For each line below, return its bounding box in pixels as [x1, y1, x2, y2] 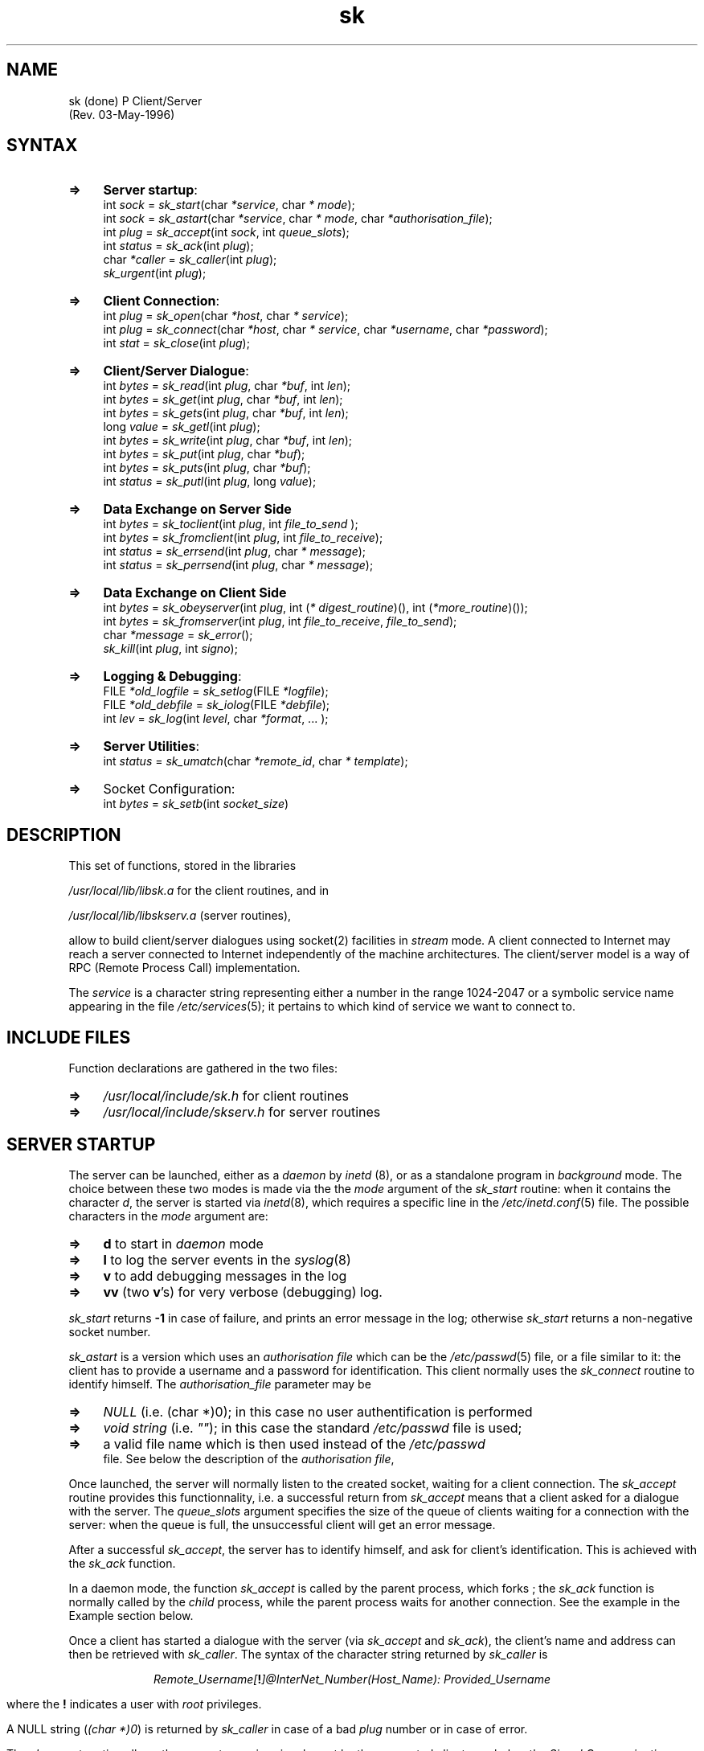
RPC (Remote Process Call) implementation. [68, 961, 301, 975]
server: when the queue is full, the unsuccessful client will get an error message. [68, 1517, 496, 1532]
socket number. [68, 1324, 151, 1339]
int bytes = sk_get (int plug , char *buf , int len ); [103, 392, 343, 407]
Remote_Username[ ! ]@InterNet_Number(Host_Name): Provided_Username [153, 1671, 551, 1686]
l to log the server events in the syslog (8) [103, 1251, 351, 1268]
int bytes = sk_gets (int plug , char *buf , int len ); [103, 406, 349, 420]
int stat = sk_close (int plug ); [103, 336, 250, 351]
